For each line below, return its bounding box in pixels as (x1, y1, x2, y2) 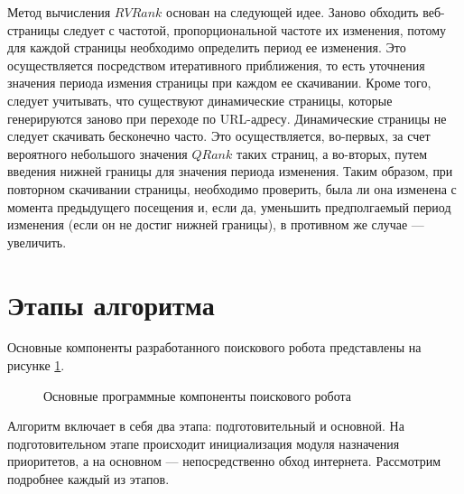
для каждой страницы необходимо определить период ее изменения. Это (7, 38, 406, 57)
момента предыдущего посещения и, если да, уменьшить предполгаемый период (7, 197, 451, 216)
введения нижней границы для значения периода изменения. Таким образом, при (7, 162, 453, 181)
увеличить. (7, 232, 67, 251)
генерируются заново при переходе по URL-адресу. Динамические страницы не (7, 108, 447, 127)
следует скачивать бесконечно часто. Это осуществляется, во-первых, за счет (7, 126, 431, 145)
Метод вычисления (7, 3, 111, 21)
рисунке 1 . (7, 356, 65, 375)
